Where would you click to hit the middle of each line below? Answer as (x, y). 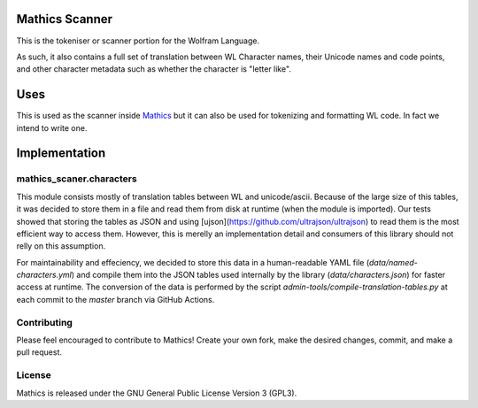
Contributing (44, 322)
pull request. (39, 352)
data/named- (393, 262)
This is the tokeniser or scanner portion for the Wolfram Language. (138, 41)
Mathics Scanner (65, 19)
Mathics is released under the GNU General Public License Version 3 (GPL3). (157, 393)
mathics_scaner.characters (77, 179)
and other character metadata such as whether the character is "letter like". (154, 69)
